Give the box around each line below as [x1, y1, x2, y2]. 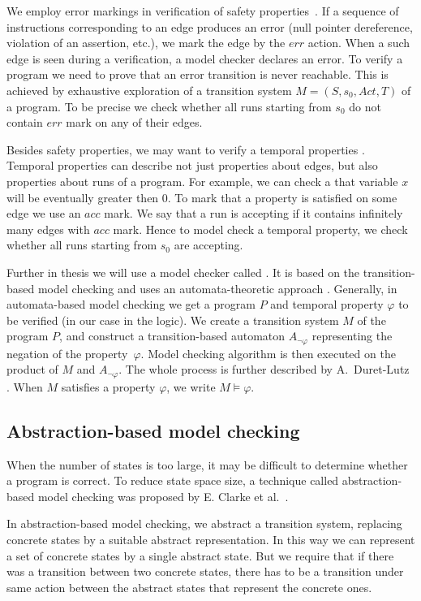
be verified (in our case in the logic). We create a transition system [6, 311, 339, 328]
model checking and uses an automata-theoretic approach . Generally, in [37, 279, 397, 296]
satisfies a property [61, 378, 156, 395]
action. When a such [307, 34, 410, 51]
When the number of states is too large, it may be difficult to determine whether [6, 456, 408, 473]
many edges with [6, 220, 90, 237]
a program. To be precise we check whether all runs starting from [6, 97, 332, 115]
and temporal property [270, 296, 384, 313]
